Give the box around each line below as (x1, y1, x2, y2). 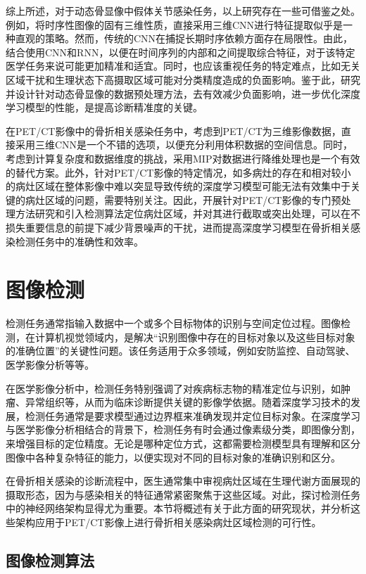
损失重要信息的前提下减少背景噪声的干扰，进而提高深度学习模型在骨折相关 (6, 219, 351, 234)
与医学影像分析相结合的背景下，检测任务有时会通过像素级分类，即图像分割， (6, 422, 360, 437)
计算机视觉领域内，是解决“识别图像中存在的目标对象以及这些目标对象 (34, 329, 355, 344)
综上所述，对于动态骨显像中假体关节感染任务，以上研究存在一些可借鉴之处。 (6, 4, 360, 18)
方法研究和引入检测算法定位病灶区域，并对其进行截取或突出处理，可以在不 (15, 206, 360, 221)
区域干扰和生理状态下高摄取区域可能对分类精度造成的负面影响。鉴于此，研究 (6, 72, 360, 87)
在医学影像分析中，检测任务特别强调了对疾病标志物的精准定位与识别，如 (6, 381, 341, 395)
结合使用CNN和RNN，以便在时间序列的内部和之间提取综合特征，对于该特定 (6, 44, 355, 59)
